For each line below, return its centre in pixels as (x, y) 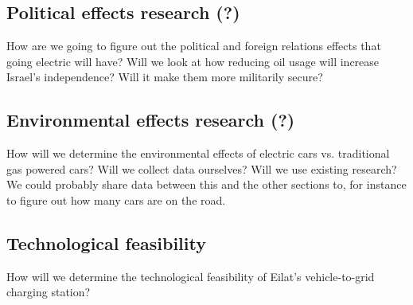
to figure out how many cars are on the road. (116, 199)
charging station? (49, 292)
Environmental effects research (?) (151, 120)
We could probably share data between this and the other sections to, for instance (206, 184)
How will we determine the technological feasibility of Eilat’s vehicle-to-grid (191, 276)
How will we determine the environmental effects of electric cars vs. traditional (198, 153)
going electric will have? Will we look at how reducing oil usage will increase (193, 61)
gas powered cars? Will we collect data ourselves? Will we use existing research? (202, 168)
